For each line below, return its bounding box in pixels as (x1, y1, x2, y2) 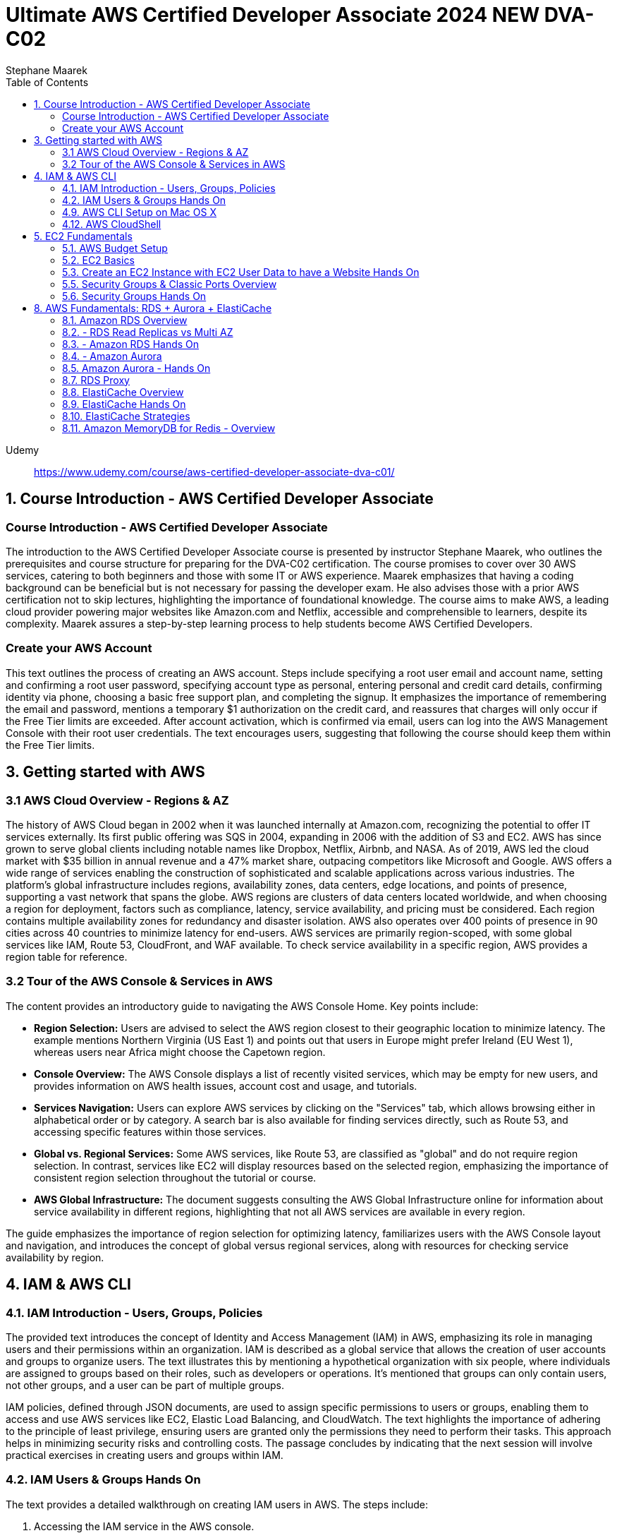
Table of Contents (6, 76, 89, 88)
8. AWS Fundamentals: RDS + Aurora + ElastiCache (34, 301, 272, 314)
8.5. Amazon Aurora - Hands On (62, 361, 211, 374)
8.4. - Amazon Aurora (62, 349, 162, 362)
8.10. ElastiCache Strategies (62, 409, 190, 422)
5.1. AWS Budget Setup (62, 241, 168, 254)
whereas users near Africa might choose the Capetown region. (34, 1045, 326, 1058)
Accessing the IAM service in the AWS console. (34, 1520, 255, 1532)
